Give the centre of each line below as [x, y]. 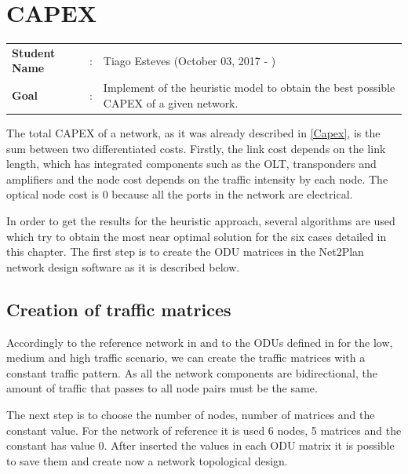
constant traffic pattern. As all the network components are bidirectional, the [192, 372]
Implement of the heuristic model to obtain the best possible [249, 88]
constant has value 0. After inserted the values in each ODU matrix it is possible [200, 445]
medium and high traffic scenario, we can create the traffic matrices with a [186, 357]
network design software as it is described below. [123, 266]
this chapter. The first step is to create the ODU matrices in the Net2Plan [185, 252]
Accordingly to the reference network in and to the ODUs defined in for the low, [200, 342]
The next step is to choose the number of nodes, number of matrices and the [191, 414]
